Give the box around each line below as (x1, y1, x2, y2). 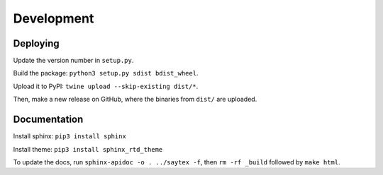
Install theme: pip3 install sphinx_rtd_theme (13, 145, 163, 153)
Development (13, 11, 94, 26)
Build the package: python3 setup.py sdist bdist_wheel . (13, 69, 199, 78)
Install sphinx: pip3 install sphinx (13, 132, 127, 140)
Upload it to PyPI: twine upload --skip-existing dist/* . (13, 82, 199, 90)
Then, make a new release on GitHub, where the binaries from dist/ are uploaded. (13, 95, 257, 104)
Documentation (13, 114, 84, 126)
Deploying (13, 37, 60, 49)
